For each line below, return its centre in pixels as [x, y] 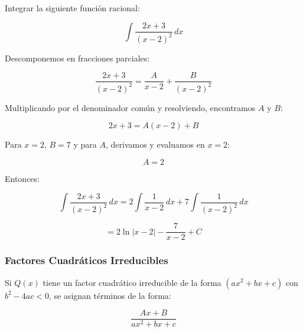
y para [85, 144]
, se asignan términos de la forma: [110, 295]
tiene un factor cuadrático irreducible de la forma [132, 282]
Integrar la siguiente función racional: [72, 8]
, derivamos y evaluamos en [155, 144]
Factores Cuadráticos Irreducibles [87, 260]
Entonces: [22, 178]
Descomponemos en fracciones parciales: [77, 58]
